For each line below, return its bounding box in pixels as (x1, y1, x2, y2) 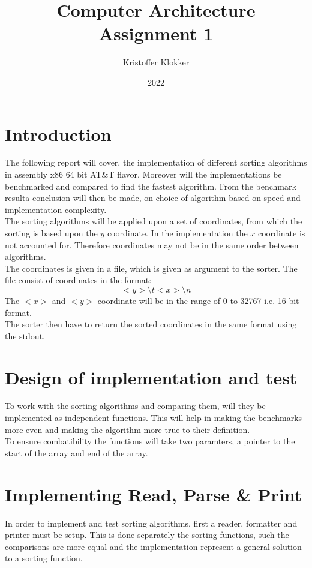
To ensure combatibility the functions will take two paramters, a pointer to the (5, 435, 295, 447)
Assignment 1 (98, 21, 214, 46)
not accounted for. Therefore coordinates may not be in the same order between (5, 238, 299, 251)
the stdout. (5, 329, 45, 342)
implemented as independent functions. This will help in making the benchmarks (5, 411, 302, 424)
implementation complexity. (5, 203, 107, 215)
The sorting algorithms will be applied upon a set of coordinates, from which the (5, 215, 302, 227)
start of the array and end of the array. (5, 446, 148, 459)
